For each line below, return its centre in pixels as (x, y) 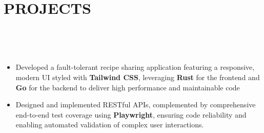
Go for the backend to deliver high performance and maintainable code (128, 87)
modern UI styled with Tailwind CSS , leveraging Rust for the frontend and (138, 77)
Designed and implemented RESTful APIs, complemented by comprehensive (136, 104)
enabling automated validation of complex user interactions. (110, 125)
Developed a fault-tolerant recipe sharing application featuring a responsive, (135, 67)
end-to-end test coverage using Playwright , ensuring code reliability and (131, 114)
